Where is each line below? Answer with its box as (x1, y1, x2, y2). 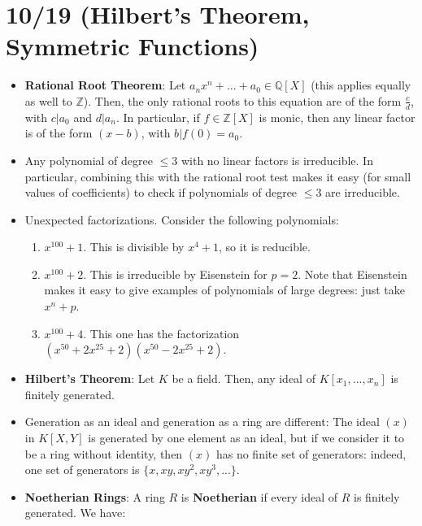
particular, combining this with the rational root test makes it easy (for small (24, 167, 411, 185)
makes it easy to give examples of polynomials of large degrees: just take (44, 281, 406, 298)
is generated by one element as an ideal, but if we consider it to (88, 429, 405, 446)
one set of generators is (24, 461, 140, 478)
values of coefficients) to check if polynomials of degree (24, 184, 298, 201)
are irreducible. (325, 184, 400, 201)
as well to (24, 92, 72, 109)
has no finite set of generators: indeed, (215, 445, 407, 462)
